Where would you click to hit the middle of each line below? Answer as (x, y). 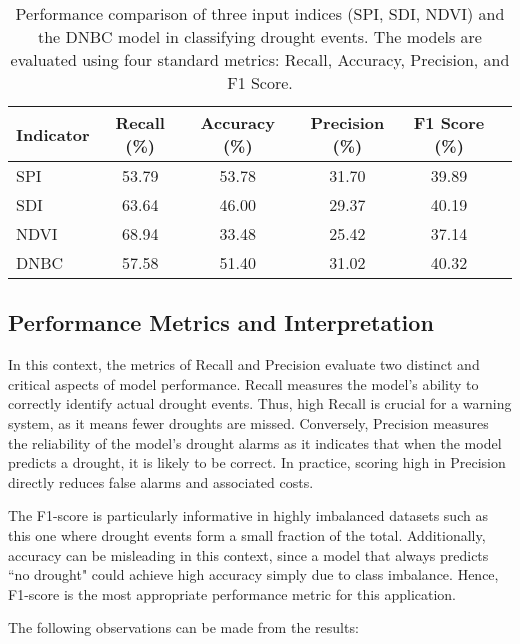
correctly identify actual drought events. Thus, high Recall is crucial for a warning (260, 403)
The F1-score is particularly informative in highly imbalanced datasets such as (248, 515)
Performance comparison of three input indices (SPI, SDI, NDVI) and (260, 13)
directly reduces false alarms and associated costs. (161, 481)
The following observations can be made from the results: (183, 627)
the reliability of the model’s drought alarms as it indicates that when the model (255, 442)
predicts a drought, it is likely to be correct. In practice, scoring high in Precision (257, 462)
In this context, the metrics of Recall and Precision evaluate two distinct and (244, 364)
